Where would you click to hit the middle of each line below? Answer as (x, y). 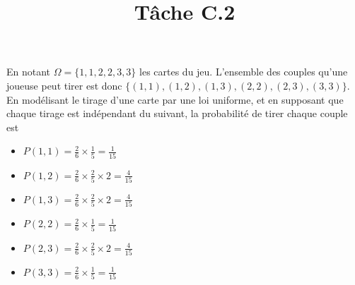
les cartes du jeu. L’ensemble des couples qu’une (244, 72)
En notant (29, 72)
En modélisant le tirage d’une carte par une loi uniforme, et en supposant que (175, 99)
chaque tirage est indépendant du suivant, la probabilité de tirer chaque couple (177, 113)
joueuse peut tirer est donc (64, 85)
